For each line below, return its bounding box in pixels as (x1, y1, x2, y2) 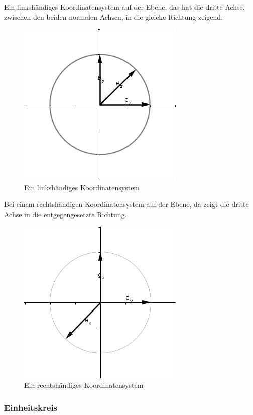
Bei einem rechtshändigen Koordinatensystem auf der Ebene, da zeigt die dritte (4, 199, 249, 210)
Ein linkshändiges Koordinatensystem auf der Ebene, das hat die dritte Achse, (4, 2, 245, 12)
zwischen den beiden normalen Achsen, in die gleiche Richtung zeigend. (4, 11, 223, 22)
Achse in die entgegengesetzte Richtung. (4, 209, 127, 219)
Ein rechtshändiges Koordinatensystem (24, 380, 144, 390)
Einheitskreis (4, 401, 58, 413)
